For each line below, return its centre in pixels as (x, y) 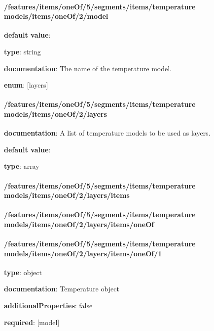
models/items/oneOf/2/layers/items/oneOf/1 (83, 253)
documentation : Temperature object (62, 289)
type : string (22, 51)
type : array (22, 166)
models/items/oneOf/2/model (56, 16)
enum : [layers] (26, 85)
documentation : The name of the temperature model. (88, 68)
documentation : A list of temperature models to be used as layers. (107, 133)
